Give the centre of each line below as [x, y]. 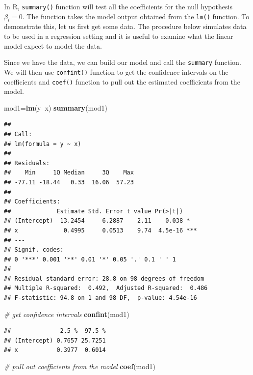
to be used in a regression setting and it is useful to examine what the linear [119, 36]
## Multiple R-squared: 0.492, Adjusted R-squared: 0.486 [106, 288]
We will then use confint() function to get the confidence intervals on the [116, 72]
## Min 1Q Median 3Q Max [69, 173]
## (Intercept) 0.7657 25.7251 [55, 340]
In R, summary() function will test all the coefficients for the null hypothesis [118, 6]
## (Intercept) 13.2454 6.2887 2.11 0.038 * [97, 221]
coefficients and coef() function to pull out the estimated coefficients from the [122, 81]
